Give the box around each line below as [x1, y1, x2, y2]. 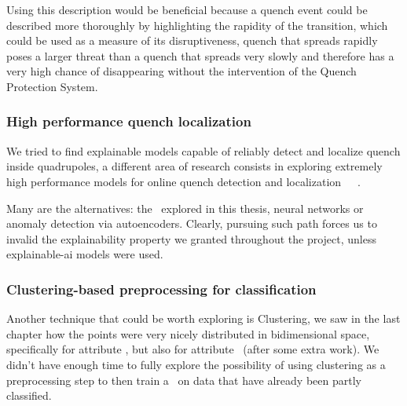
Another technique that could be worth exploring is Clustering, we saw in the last [6, 310, 401, 327]
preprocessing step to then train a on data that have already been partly [6, 371, 361, 388]
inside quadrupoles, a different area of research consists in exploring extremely [6, 158, 383, 174]
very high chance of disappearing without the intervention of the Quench [6, 63, 357, 79]
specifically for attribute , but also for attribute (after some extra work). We [6, 341, 379, 357]
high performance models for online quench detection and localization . [6, 173, 361, 189]
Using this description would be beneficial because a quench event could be [6, 2, 368, 17]
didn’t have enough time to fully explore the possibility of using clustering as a [6, 356, 386, 372]
